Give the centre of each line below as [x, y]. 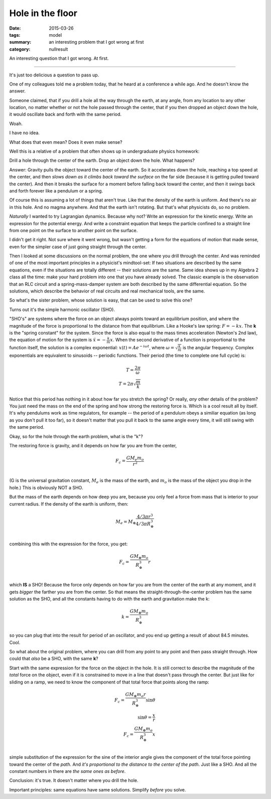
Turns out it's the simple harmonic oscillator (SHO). [62, 310]
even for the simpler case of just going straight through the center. [78, 247]
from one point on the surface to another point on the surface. [74, 230]
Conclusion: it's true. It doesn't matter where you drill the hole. [74, 780]
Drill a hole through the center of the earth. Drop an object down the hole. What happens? [102, 160]
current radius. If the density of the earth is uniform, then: [69, 504]
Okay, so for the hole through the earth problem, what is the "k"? [76, 436]
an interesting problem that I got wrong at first [96, 42]
